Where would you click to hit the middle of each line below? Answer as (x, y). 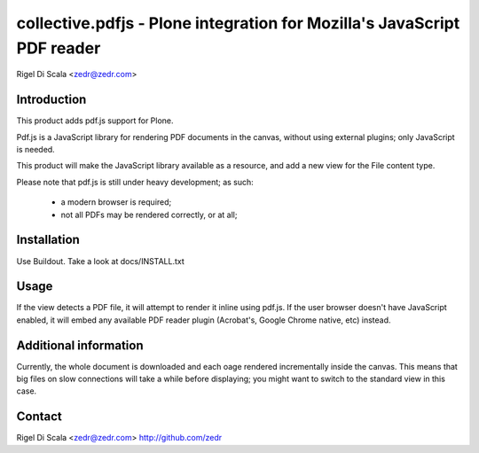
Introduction (51, 100)
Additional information (80, 345)
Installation (48, 240)
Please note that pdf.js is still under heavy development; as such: (135, 182)
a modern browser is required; (116, 202)
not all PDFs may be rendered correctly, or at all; (149, 215)
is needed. (35, 150)
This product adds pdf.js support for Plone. (95, 121)
